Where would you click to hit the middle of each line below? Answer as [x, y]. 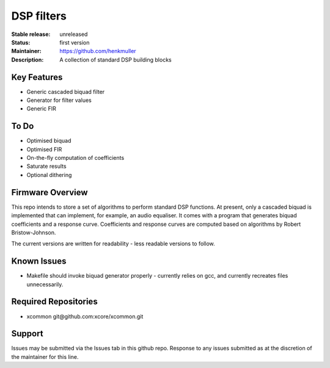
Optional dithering [49, 175]
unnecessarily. [45, 284]
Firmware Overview [50, 192]
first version [75, 42]
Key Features [37, 77]
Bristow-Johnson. [34, 233]
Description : [28, 60]
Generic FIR [41, 109]
